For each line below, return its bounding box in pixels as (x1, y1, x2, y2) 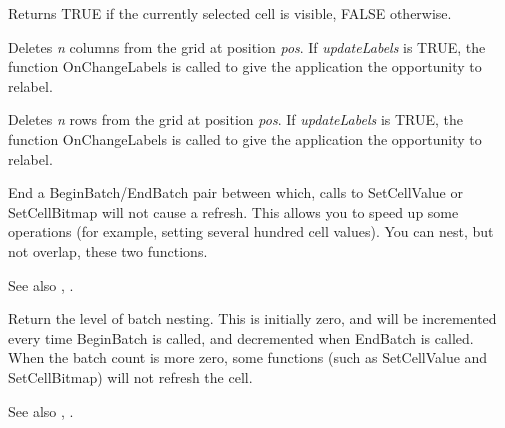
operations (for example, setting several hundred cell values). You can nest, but (8, 221, 494, 242)
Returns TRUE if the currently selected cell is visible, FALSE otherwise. (8, 3, 452, 23)
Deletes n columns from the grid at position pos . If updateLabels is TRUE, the (8, 36, 486, 57)
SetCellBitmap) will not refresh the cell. (8, 366, 253, 387)
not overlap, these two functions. (8, 240, 208, 261)
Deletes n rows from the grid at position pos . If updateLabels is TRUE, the (8, 109, 464, 130)
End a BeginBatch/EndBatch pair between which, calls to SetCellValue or (8, 182, 463, 203)
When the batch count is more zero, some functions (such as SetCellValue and (8, 347, 488, 368)
